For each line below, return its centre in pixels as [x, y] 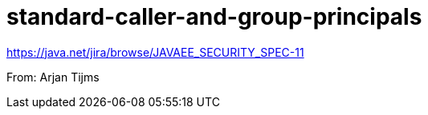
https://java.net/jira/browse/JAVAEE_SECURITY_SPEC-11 [155, 52]
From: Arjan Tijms [53, 77]
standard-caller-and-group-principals [214, 17]
